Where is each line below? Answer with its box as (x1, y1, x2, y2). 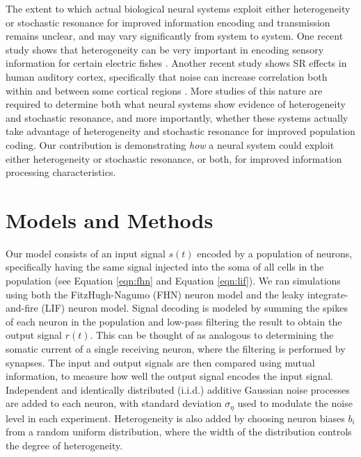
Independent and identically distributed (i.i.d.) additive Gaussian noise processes (6, 382, 350, 396)
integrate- (307, 287, 348, 301)
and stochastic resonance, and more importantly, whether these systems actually (6, 110, 348, 125)
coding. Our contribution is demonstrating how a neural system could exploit (6, 137, 335, 152)
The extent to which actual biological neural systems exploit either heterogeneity (6, 1, 351, 15)
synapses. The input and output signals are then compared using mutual (6, 355, 315, 369)
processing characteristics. (6, 165, 116, 179)
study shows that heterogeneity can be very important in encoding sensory (6, 42, 324, 56)
